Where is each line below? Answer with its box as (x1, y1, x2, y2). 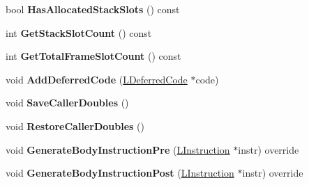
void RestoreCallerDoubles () (6, 118, 144, 133)
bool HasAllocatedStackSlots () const (6, 2, 180, 16)
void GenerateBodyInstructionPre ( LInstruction (6, 142, 230, 156)
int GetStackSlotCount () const (6, 25, 152, 40)
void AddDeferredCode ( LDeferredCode (6, 72, 188, 86)
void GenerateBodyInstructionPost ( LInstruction (6, 166, 234, 180)
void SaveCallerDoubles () (6, 95, 129, 110)
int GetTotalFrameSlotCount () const (6, 49, 181, 63)
